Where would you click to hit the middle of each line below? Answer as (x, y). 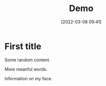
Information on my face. (28, 78)
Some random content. (27, 60)
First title (23, 46)
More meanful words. (26, 69)
